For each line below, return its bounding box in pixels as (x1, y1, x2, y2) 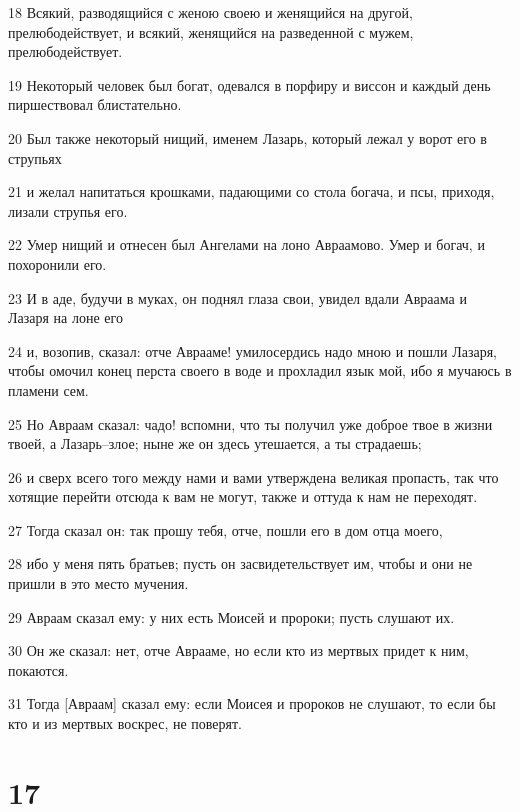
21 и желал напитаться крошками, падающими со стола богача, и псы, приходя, (8, 181, 495, 202)
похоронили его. (8, 253, 107, 274)
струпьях (8, 147, 62, 168)
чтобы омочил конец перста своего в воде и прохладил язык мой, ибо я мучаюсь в (8, 360, 512, 381)
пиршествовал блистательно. (8, 94, 182, 115)
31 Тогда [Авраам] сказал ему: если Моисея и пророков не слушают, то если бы (8, 693, 496, 714)
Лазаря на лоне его (8, 307, 123, 328)
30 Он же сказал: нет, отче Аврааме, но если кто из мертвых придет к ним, (8, 640, 469, 661)
